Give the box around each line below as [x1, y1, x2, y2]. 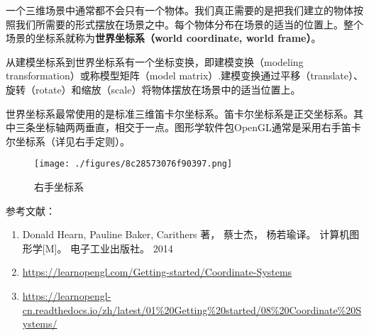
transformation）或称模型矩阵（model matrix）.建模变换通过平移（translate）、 [6, 68, 363, 83]
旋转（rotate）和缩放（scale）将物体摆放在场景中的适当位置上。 [6, 82, 301, 96]
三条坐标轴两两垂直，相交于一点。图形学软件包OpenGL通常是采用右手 [15, 120, 341, 135]
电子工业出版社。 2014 [70, 240, 173, 255]
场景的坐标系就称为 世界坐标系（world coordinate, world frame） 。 [6, 30, 321, 45]
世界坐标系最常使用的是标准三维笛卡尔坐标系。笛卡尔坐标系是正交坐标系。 [6, 106, 353, 121]
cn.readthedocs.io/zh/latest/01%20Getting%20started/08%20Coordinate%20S [22, 302, 362, 317]
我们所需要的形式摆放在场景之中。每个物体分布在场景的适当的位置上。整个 [15, 16, 363, 31]
